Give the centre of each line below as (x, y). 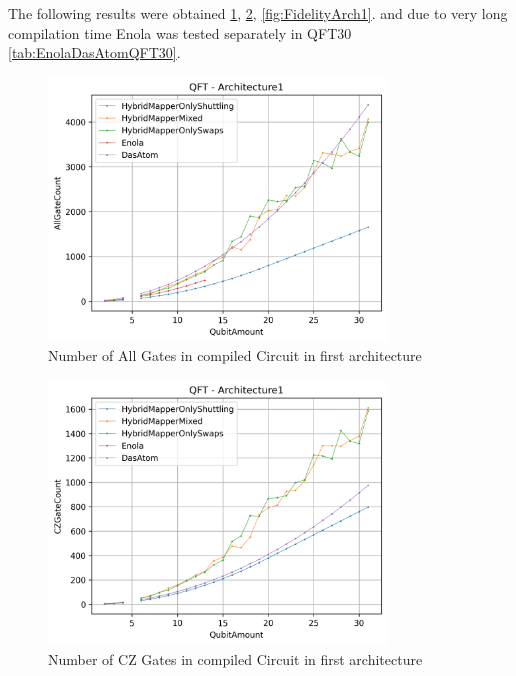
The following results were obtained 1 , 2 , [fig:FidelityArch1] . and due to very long (258, 13)
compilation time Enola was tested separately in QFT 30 (180, 32)
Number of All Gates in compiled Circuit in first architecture (235, 355)
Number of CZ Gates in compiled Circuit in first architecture (235, 658)
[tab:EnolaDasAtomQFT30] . (94, 52)
